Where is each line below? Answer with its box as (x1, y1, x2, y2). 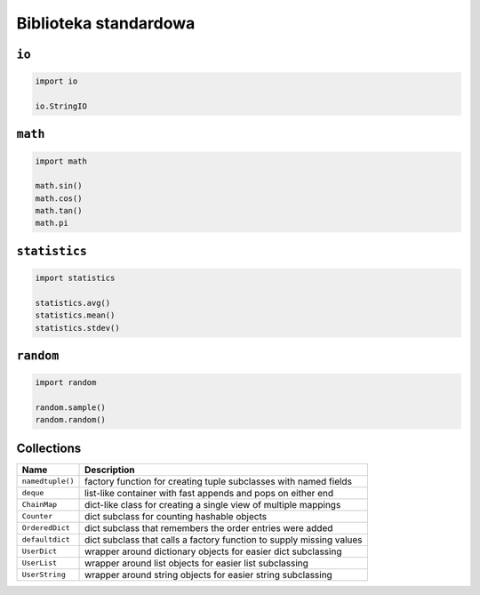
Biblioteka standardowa (16, 13, 196, 33)
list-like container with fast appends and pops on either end (84, 486, 334, 499)
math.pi (35, 218, 68, 229)
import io (35, 76, 78, 86)
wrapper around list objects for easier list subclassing (84, 557, 308, 569)
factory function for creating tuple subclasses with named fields (84, 475, 353, 487)
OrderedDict (21, 523, 70, 533)
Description (84, 463, 135, 476)
